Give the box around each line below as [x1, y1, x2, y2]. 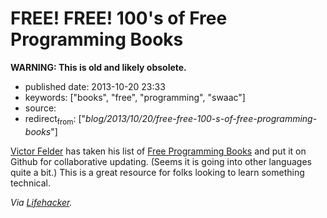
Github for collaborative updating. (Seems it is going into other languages [10, 155, 312, 167]
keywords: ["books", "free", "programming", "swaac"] [24, 91, 246, 103]
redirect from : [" [24, 112, 87, 127]
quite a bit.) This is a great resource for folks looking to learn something [10, 166, 305, 178]
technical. [10, 177, 51, 189]
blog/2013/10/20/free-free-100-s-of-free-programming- [85, 112, 318, 124]
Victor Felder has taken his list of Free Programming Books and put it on [10, 145, 307, 157]
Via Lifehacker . [10, 196, 73, 208]
